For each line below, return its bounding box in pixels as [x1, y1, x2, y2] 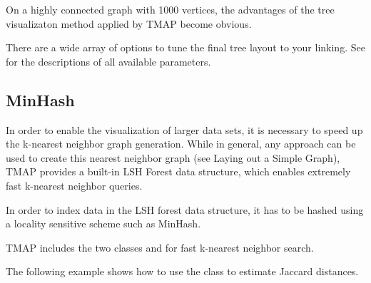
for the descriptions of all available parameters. [6, 53, 211, 68]
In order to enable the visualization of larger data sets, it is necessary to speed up [6, 122, 363, 137]
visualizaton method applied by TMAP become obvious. [6, 16, 252, 31]
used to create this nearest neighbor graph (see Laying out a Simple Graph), [6, 150, 340, 165]
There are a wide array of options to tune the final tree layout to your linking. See [6, 40, 365, 55]
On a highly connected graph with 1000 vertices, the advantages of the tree [6, 2, 335, 16]
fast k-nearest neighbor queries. [6, 177, 143, 192]
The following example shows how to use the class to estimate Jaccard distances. [6, 264, 359, 279]
